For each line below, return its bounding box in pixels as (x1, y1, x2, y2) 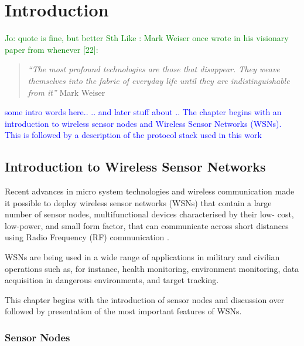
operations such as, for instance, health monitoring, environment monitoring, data (5, 262, 299, 274)
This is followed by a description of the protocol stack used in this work (5, 129, 262, 141)
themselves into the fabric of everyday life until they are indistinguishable (28, 74, 290, 86)
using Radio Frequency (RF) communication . (5, 231, 169, 243)
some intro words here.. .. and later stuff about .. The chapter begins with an (5, 106, 282, 118)
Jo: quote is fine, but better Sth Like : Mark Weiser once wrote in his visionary (5, 32, 289, 44)
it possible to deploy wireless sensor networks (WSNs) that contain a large (5, 196, 272, 209)
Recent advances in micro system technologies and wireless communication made (5, 185, 295, 197)
